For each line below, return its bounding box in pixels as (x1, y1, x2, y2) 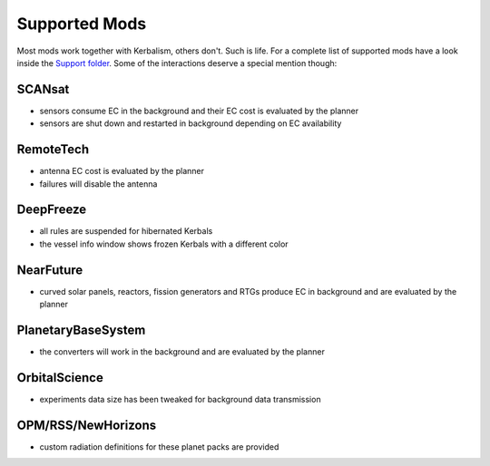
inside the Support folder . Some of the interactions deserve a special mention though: (16, 57, 338, 68)
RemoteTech (16, 141, 90, 158)
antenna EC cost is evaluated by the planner (39, 166, 204, 177)
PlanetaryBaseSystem (16, 322, 146, 337)
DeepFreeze (16, 202, 87, 218)
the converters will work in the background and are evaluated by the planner (39, 346, 326, 357)
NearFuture (16, 262, 83, 277)
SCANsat (16, 82, 70, 97)
